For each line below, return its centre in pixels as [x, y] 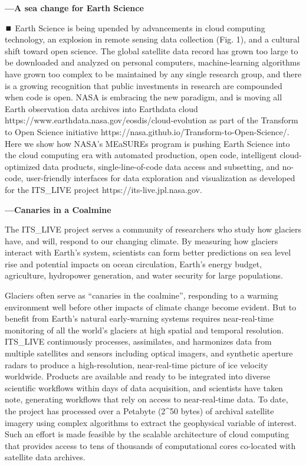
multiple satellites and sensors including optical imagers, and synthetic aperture [149, 353]
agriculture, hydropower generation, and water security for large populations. [144, 275]
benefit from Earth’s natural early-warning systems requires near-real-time [139, 318]
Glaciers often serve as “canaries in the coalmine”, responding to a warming [142, 295]
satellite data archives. [45, 457]
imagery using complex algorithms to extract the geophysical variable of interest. [151, 422]
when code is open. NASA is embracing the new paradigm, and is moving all [144, 97]
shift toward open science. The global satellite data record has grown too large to [152, 50]
